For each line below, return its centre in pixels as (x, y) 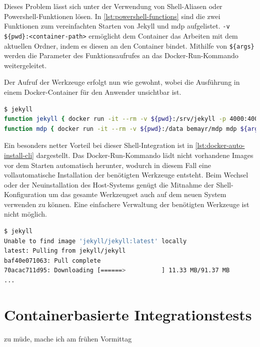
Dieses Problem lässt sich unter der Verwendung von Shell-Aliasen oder (113, 6)
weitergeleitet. (25, 65)
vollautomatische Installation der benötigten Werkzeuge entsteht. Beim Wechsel (126, 175)
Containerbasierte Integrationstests (128, 314)
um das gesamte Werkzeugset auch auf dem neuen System (137, 194)
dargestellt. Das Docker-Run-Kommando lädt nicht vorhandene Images (145, 155)
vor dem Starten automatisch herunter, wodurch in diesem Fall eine (107, 165)
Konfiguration (25, 194)
